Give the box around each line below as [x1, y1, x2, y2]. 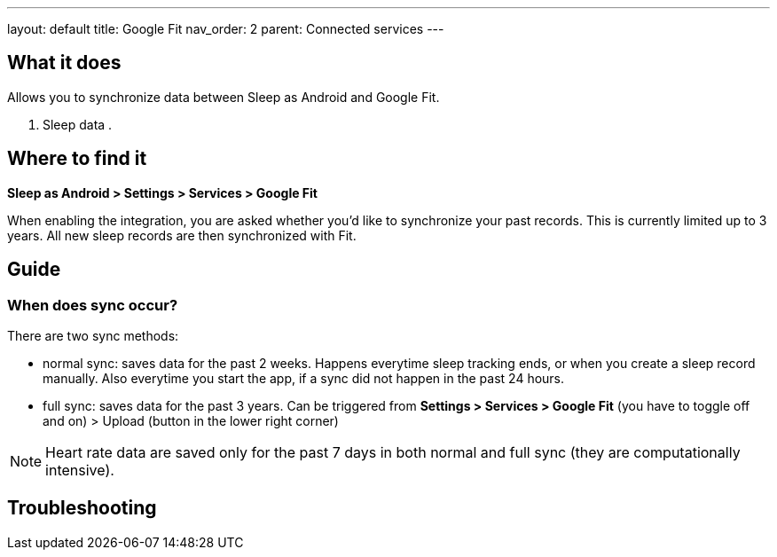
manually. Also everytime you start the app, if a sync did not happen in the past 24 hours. [43, 370, 565, 386]
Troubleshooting [7, 497, 157, 520]
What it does [7, 51, 122, 75]
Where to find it [7, 147, 147, 170]
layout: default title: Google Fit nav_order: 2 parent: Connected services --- [7, 21, 444, 36]
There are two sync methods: [7, 327, 179, 343]
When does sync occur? [7, 295, 178, 314]
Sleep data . [43, 116, 113, 132]
